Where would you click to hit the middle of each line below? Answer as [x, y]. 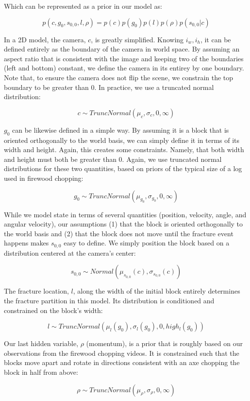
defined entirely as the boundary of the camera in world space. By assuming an [122, 49]
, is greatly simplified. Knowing [137, 39]
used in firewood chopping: [44, 178]
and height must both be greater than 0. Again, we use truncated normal [113, 159]
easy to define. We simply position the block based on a [147, 243]
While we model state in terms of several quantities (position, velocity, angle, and [125, 214]
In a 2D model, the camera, [45, 39]
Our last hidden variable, [41, 343]
